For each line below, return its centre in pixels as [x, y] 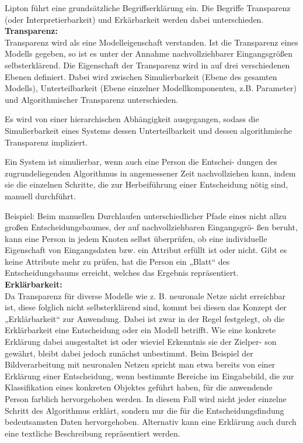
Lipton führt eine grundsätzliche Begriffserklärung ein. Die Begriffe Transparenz [148, 8]
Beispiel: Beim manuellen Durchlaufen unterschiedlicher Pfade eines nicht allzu [146, 215]
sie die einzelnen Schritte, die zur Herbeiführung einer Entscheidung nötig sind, [147, 184]
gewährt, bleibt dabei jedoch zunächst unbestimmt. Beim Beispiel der [129, 353]
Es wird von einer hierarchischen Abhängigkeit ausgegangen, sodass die [132, 119]
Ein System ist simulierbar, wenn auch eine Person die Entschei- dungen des [141, 162]
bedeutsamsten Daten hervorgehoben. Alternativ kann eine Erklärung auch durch [151, 422]
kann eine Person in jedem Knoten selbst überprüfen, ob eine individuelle [136, 238]
